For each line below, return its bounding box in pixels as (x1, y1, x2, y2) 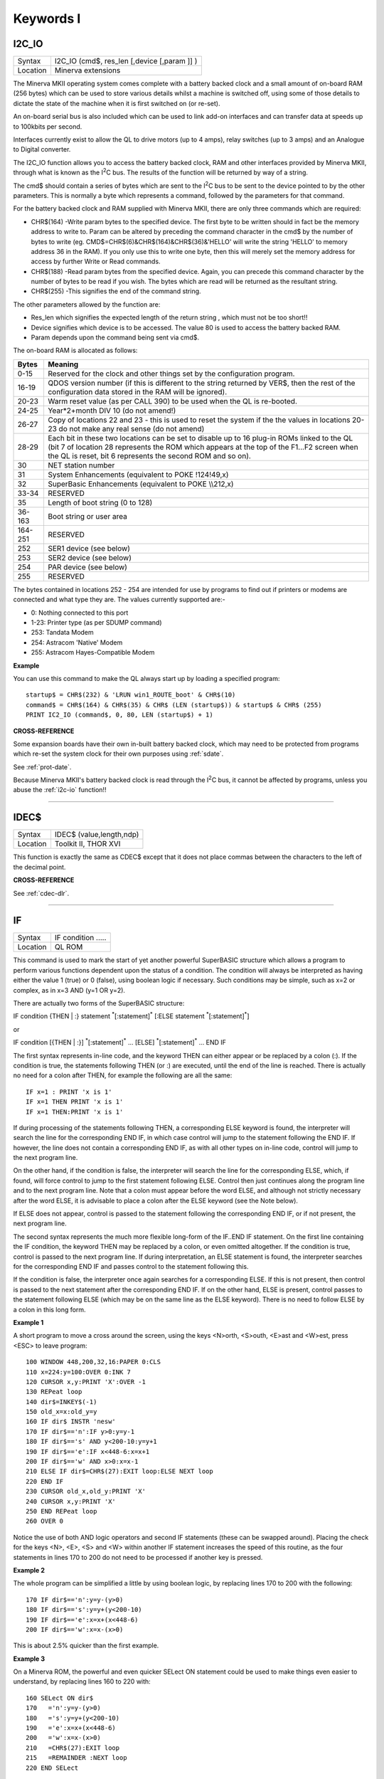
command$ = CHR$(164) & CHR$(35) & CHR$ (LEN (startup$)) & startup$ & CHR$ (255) (26, 701, 322, 709)
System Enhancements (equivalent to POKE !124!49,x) (47, 470, 229, 480)
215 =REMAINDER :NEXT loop (26, 1754, 127, 1762)
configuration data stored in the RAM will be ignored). (47, 386, 228, 396)
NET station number (47, 460, 115, 470)
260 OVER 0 (26, 1517, 64, 1526)
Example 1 (13, 1318, 44, 1326)
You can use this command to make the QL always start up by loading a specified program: (13, 674, 280, 682)
